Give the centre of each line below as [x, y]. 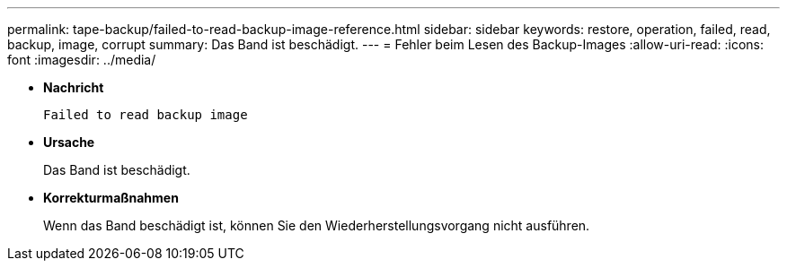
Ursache [69, 142]
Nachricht [74, 87]
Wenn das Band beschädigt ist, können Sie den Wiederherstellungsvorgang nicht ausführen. [317, 225]
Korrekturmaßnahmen [111, 198]
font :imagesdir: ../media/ [82, 60]
